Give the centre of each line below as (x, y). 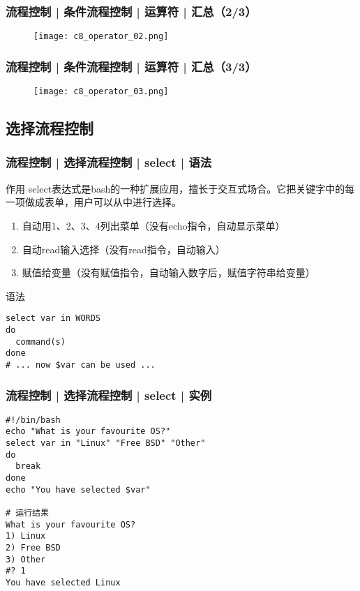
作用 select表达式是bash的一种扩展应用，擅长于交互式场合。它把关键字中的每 (180, 188)
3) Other (26, 559)
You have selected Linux (63, 583)
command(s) (40, 342)
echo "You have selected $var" (78, 489)
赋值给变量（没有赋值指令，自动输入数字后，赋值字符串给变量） (168, 272)
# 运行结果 (27, 513)
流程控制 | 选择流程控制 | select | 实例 (109, 395)
